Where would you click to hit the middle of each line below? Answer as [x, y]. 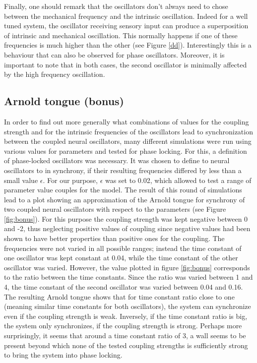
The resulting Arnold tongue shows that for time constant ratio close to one [119, 296]
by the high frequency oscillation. [55, 74]
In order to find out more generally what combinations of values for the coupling [127, 121]
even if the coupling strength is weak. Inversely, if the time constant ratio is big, [126, 316]
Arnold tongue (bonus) [64, 101]
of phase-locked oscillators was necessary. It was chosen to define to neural [117, 160]
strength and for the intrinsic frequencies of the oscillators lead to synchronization [128, 131]
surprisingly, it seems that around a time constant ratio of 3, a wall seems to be [125, 335]
